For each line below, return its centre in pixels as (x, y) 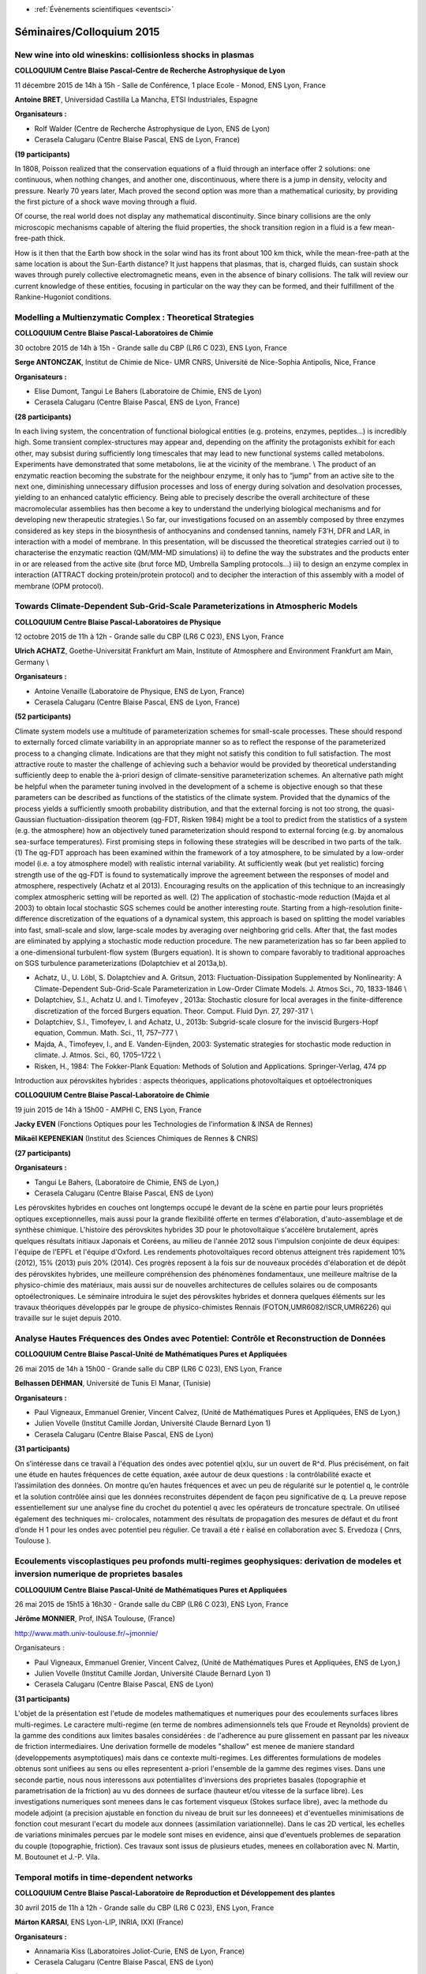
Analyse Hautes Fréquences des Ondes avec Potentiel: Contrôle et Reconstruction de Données (200, 1338)
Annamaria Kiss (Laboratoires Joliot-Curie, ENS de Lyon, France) (140, 1951)
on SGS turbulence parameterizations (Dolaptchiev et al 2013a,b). (121, 963)
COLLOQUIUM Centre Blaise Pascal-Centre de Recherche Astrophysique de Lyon (150, 70)
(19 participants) (42, 154)
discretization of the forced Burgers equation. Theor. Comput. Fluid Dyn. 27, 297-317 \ (174, 1011)
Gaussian (30, 819)
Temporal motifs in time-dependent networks (104, 1878)
